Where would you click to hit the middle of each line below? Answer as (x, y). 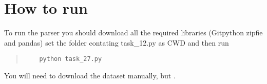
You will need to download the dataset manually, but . (90, 75)
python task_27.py (71, 59)
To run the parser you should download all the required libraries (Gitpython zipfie (133, 33)
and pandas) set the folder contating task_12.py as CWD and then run (117, 42)
